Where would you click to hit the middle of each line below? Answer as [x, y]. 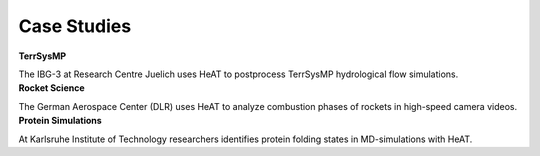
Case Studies [75, 26]
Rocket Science [51, 88]
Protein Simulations [60, 121]
